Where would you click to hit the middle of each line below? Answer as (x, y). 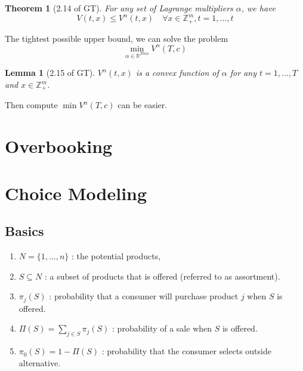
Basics (24, 231)
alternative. (40, 362)
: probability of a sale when (162, 328)
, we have (259, 8)
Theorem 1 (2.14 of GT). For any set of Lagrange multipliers (119, 8)
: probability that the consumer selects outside (186, 351)
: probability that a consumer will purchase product (144, 296)
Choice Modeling (76, 193)
